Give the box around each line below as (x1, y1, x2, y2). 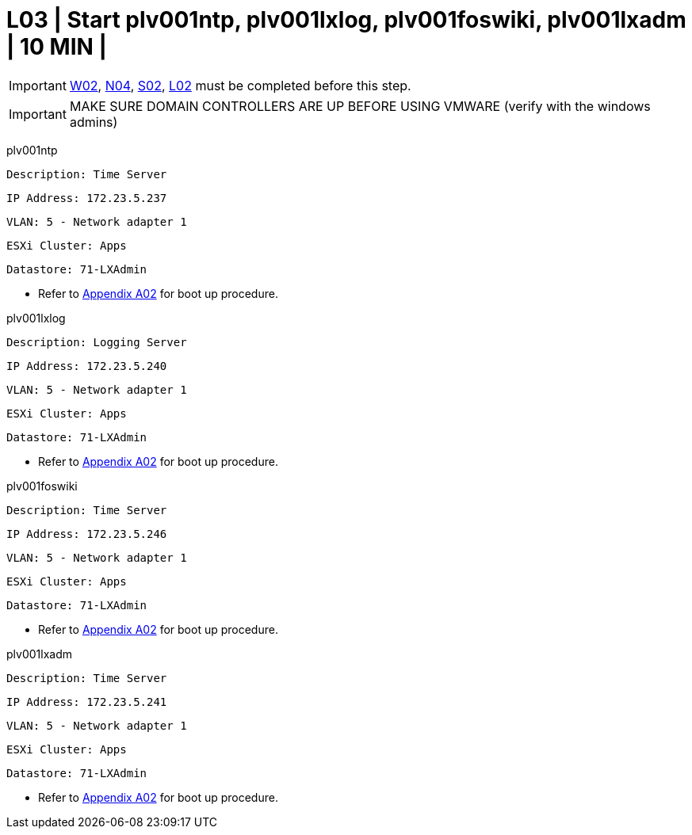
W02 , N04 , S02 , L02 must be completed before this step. (69, 77, 411, 93)
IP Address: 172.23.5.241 (6, 695, 167, 708)
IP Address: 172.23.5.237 (6, 191, 167, 204)
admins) (69, 113, 118, 130)
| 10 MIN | (6, 33, 107, 60)
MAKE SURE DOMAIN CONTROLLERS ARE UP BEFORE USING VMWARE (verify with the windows (69, 97, 651, 114)
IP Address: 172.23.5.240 (6, 359, 167, 372)
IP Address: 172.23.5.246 (6, 527, 167, 540)
